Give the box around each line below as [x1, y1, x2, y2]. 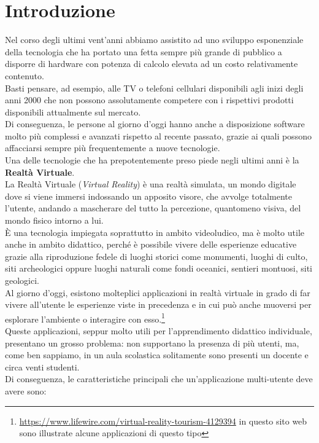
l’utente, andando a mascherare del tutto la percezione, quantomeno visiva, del [5, 202, 301, 214]
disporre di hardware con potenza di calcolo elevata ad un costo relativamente [5, 57, 298, 70]
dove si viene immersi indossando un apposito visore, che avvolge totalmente [5, 189, 292, 202]
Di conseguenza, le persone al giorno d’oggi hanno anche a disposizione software [5, 117, 305, 130]
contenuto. [5, 69, 44, 82]
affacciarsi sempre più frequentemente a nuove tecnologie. [5, 141, 220, 154]
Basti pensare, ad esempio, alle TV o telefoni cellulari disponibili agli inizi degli [5, 81, 304, 94]
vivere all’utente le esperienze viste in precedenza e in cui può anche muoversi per [5, 298, 312, 311]
